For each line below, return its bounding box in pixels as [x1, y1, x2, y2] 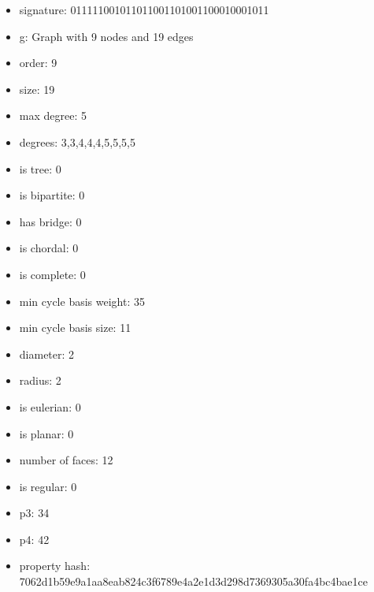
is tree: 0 [19, 160, 61, 177]
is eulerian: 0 [19, 398, 81, 415]
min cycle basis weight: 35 [19, 292, 145, 309]
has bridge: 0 [19, 213, 82, 229]
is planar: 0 [19, 425, 74, 441]
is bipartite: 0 [19, 187, 85, 203]
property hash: [19, 557, 91, 574]
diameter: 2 [19, 345, 75, 362]
